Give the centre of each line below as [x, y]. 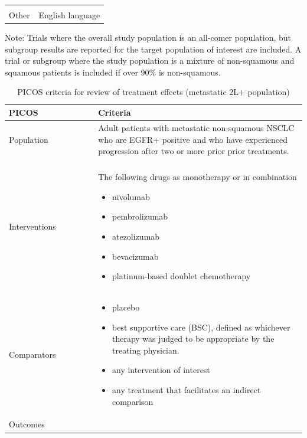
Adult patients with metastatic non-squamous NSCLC [196, 127]
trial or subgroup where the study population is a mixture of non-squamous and [150, 61]
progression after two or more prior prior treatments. [194, 151]
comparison [133, 401]
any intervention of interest [161, 370]
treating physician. [146, 350]
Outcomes [27, 424]
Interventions [32, 226]
